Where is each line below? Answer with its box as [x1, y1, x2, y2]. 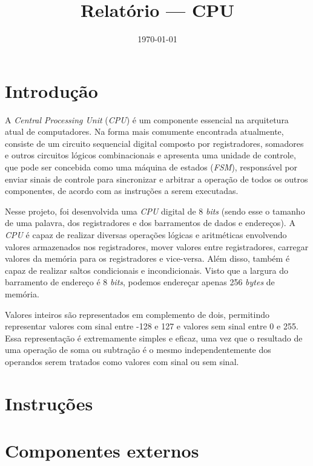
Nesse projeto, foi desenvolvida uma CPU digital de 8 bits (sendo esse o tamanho [5, 204, 305, 217]
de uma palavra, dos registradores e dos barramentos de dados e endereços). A [5, 216, 295, 229]
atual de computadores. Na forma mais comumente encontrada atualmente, [5, 125, 284, 138]
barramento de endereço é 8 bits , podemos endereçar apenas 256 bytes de [5, 276, 275, 288]
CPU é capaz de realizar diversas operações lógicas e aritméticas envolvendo [5, 228, 287, 241]
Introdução [5, 78, 98, 103]
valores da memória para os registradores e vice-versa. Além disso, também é [5, 252, 290, 265]
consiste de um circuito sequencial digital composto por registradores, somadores [5, 137, 304, 149]
